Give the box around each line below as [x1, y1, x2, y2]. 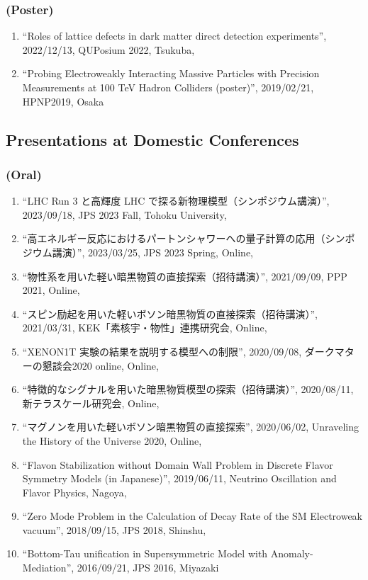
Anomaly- [270, 546, 313, 561]
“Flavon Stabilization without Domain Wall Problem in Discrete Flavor [22, 457, 333, 472]
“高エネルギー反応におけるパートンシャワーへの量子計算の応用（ [22, 231, 325, 246]
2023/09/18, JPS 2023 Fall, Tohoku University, [22, 207, 227, 222]
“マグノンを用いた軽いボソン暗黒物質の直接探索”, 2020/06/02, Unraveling [22, 419, 359, 434]
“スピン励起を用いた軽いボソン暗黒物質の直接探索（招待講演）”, [22, 306, 318, 321]
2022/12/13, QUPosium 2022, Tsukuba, [22, 42, 195, 57]
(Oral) [6, 165, 42, 183]
